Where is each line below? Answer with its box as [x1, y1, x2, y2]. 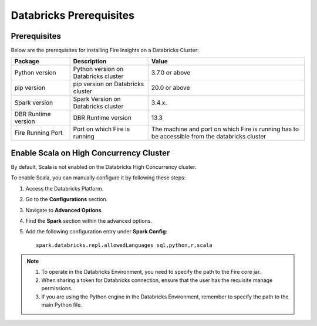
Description [73, 57, 107, 66]
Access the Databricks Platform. [25, 185, 104, 192]
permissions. [41, 285, 73, 292]
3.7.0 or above [151, 69, 191, 77]
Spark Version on [73, 95, 121, 103]
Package [14, 57, 39, 66]
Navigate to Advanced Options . [25, 206, 103, 213]
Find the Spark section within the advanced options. [25, 217, 153, 224]
